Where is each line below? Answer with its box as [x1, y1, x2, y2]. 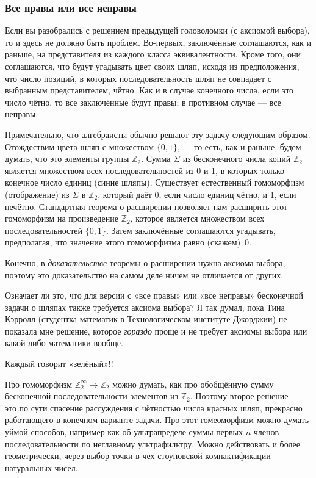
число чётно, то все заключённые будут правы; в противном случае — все [5, 95, 281, 108]
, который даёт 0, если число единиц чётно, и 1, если [98, 187, 296, 200]
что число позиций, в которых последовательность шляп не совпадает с [5, 71, 271, 84]
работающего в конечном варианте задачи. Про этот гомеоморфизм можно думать [5, 413, 309, 426]
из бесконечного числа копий [182, 152, 291, 165]
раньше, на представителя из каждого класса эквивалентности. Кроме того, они [5, 48, 301, 60]
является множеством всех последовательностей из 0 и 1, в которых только [5, 164, 285, 176]
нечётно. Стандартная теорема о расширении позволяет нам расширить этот [5, 200, 288, 212]
